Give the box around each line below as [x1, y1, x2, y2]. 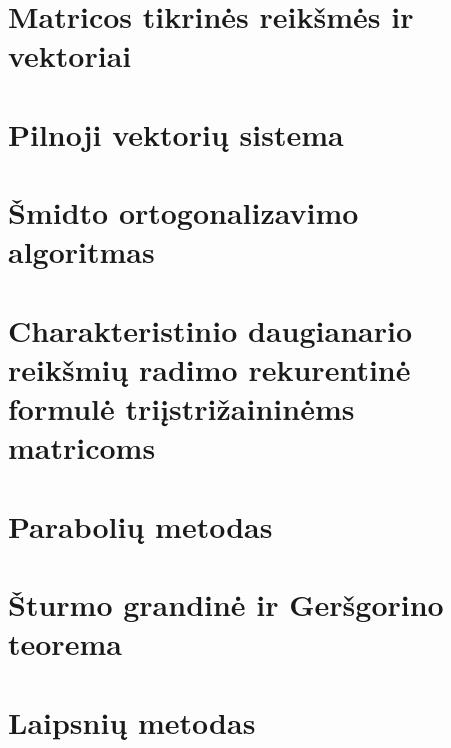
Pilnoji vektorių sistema [8, 113, 344, 154]
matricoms [8, 427, 156, 468]
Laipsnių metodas [8, 701, 256, 742]
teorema [8, 623, 122, 664]
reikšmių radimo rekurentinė [8, 348, 411, 389]
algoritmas [8, 231, 155, 272]
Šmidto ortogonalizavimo [8, 192, 359, 233]
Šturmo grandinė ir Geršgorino [8, 584, 444, 624]
